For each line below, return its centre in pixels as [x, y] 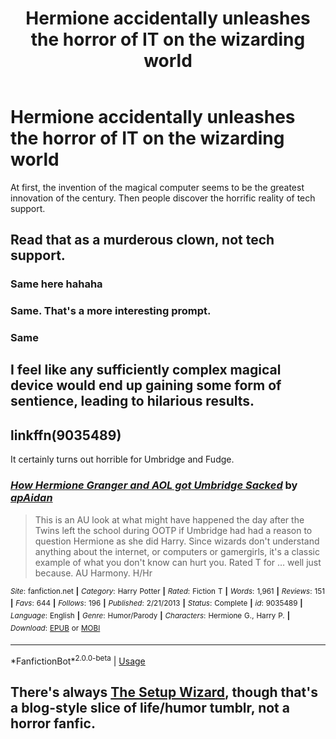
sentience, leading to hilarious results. [132, 401]
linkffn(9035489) [66, 435]
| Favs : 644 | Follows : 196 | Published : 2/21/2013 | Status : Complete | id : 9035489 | [156, 603]
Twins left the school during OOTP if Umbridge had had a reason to [173, 530]
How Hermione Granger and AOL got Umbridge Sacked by [154, 485]
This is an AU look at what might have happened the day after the [169, 519]
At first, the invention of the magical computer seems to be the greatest [157, 187]
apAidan [31, 498]
